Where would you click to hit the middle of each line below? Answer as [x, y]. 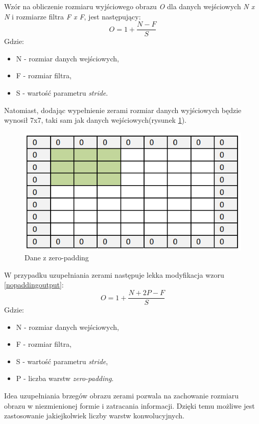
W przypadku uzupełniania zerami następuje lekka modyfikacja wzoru [114, 274]
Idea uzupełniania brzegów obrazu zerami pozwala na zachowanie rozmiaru [122, 396]
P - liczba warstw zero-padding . [65, 378]
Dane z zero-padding [57, 258]
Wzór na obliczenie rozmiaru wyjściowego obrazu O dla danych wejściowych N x [129, 6]
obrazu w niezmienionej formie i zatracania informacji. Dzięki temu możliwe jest [129, 405]
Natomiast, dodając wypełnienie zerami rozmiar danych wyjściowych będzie [123, 110]
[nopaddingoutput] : [34, 285]
